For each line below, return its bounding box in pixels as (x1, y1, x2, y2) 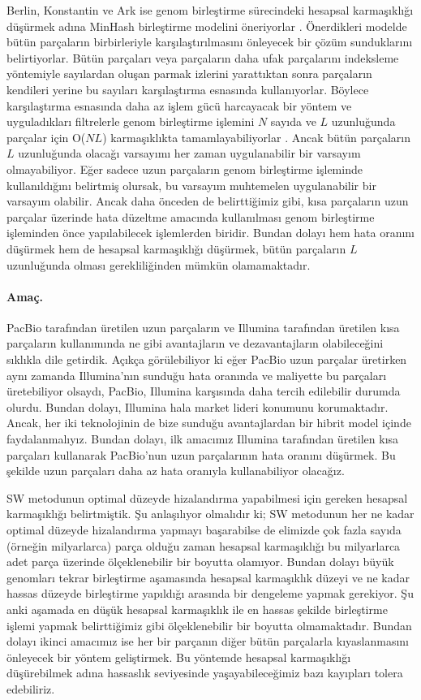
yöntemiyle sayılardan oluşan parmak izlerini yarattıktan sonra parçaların (6, 65, 372, 82)
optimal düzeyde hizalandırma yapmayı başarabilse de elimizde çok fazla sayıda (6, 521, 402, 538)
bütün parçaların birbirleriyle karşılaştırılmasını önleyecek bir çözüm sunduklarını (6, 33, 413, 50)
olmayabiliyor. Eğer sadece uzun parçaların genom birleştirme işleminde (6, 160, 363, 177)
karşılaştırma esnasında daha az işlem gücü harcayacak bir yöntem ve (6, 97, 352, 114)
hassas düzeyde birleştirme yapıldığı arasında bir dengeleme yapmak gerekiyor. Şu (6, 585, 414, 602)
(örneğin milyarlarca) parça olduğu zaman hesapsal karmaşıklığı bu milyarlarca (6, 537, 401, 554)
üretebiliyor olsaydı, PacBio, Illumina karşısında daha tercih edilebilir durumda (6, 382, 401, 400)
